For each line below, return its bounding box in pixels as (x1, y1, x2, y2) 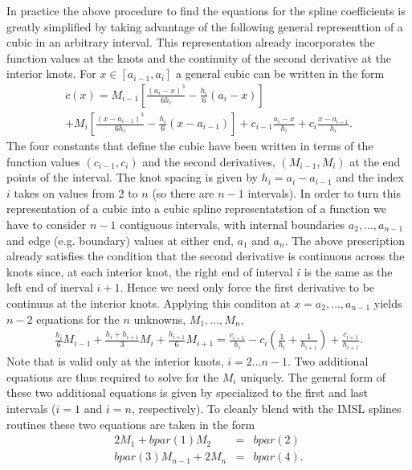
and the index (336, 169, 404, 186)
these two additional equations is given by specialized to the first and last (6, 384, 369, 401)
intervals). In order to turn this (247, 184, 401, 201)
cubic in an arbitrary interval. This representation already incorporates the (6, 34, 375, 51)
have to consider (6, 216, 87, 232)
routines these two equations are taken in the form (6, 415, 255, 432)
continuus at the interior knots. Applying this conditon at (6, 294, 291, 311)
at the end (349, 153, 401, 170)
